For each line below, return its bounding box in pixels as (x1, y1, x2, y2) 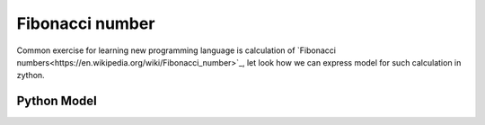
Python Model (16, 94, 98, 109)
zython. (16, 70, 45, 81)
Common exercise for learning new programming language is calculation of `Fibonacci (16, 45, 337, 56)
